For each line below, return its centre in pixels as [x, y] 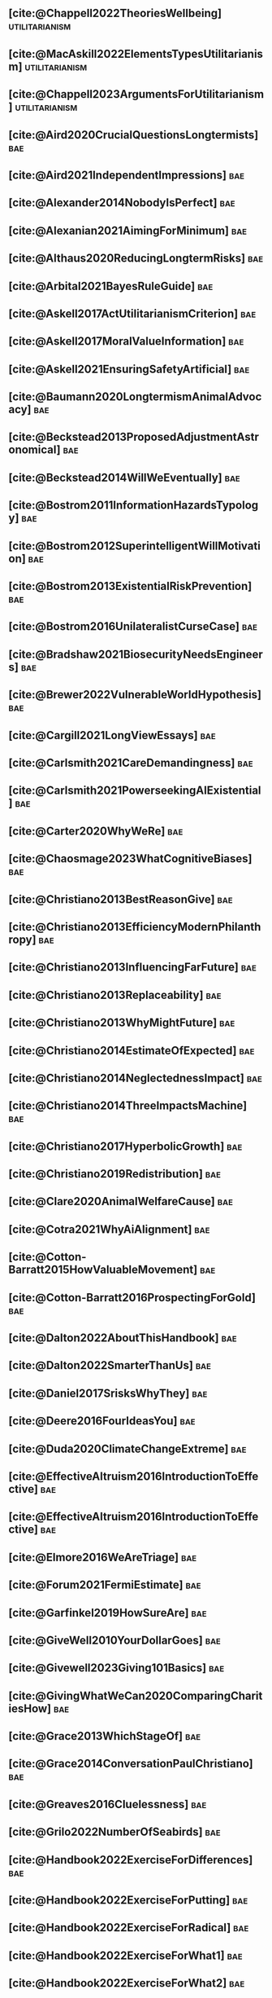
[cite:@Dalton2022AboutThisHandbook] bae [123, 1338]
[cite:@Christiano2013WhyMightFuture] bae [122, 1023]
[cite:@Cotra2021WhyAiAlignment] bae [109, 1229]
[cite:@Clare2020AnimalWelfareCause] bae [121, 1201]
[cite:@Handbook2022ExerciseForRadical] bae [129, 1928]
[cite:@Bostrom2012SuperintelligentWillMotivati [135, 546]
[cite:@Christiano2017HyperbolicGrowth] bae [125, 1146]
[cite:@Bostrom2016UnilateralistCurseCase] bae [133, 627]
